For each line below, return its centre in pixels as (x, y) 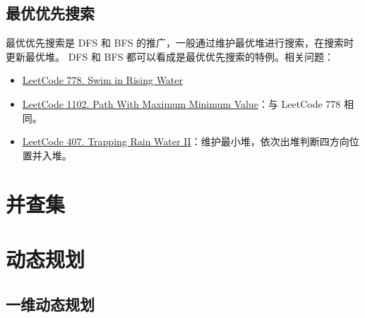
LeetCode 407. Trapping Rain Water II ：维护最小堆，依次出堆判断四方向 (186, 141)
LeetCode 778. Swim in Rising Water (103, 80)
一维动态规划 (50, 304)
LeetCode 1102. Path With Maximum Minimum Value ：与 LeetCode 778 (181, 103)
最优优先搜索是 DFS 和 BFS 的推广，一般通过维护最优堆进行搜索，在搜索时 (180, 43)
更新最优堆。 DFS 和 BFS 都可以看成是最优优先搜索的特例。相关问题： (170, 56)
